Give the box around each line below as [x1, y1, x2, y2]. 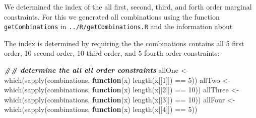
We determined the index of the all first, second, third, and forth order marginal [4, 2, 252, 12]
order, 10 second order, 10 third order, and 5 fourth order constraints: [4, 48, 220, 58]
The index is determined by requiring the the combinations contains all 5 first [4, 38, 244, 48]
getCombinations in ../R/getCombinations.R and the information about [4, 21, 233, 32]
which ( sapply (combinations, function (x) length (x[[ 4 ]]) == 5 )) [4, 104, 198, 114]
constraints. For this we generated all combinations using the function [4, 11, 220, 22]
